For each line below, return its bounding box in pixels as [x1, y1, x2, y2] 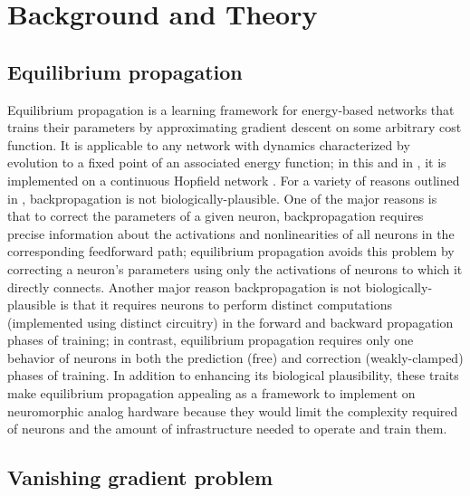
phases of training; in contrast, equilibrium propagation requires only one [7, 330, 414, 349]
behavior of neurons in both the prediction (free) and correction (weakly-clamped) [7, 348, 464, 367]
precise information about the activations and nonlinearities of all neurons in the [7, 224, 455, 243]
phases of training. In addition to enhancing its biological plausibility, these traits [7, 366, 459, 385]
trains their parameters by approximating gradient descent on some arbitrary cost [7, 118, 462, 137]
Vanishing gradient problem [7, 463, 273, 491]
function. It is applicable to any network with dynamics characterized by [7, 135, 410, 154]
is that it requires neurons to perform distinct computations [60, 295, 392, 314]
